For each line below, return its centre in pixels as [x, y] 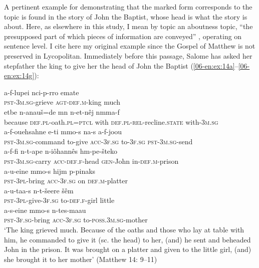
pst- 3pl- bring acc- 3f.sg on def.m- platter [66, 181]
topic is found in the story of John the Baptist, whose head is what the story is [126, 16]
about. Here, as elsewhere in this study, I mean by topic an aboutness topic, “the [128, 26]
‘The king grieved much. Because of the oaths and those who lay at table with [124, 230]
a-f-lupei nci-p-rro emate [42, 92]
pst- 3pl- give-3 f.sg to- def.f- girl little [59, 200]
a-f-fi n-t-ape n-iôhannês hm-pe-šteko [61, 151]
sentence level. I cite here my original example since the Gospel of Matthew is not [130, 46]
